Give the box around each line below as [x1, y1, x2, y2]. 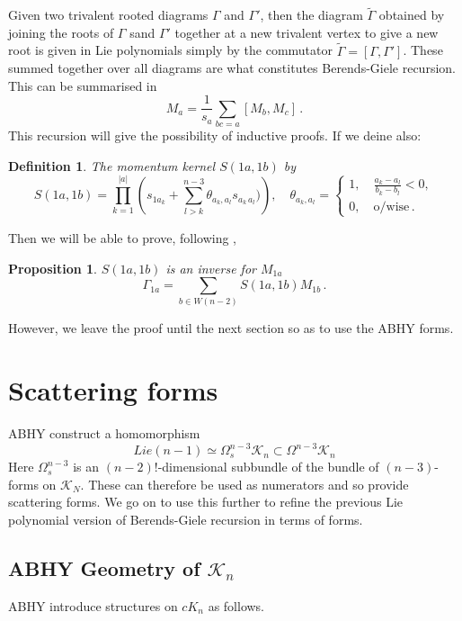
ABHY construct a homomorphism [8, 424, 200, 443]
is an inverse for [165, 258, 256, 277]
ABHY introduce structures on [8, 596, 178, 615]
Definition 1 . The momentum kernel [8, 156, 216, 175]
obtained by [378, 5, 445, 24]
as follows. [208, 596, 265, 615]
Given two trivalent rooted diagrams [8, 5, 209, 24]
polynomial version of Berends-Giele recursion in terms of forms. [8, 510, 363, 529]
